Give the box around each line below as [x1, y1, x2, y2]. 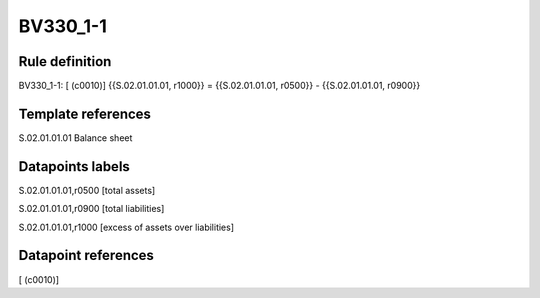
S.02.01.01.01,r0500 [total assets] [18, 184, 156, 196]
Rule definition [18, 53, 112, 70]
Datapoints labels [18, 158, 130, 175]
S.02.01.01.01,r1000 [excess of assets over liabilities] [18, 221, 235, 233]
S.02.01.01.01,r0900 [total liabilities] [18, 203, 165, 215]
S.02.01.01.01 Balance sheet [18, 131, 133, 144]
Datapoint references [18, 247, 155, 264]
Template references [18, 105, 152, 122]
